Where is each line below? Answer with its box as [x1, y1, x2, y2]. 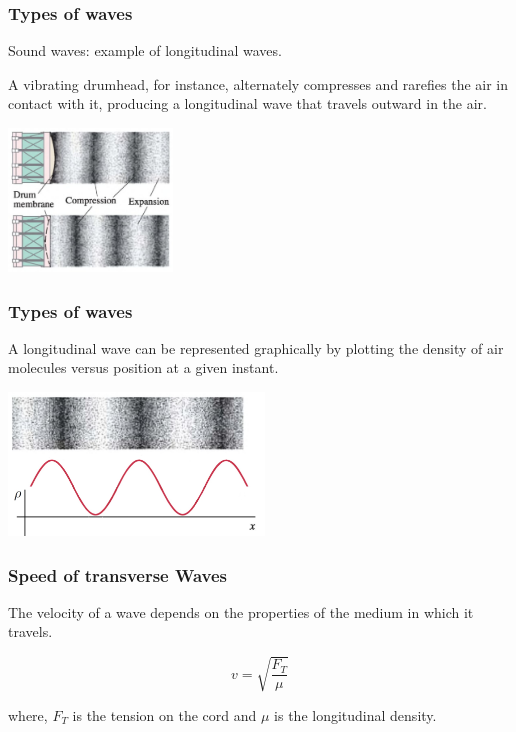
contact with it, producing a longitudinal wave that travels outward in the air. [8, 93, 487, 114]
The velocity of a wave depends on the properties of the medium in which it [8, 601, 474, 622]
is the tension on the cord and [72, 704, 257, 725]
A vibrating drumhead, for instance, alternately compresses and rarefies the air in [8, 73, 509, 94]
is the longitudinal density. [274, 704, 437, 725]
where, [8, 704, 48, 725]
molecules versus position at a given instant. [8, 357, 279, 378]
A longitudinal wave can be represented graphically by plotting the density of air [8, 337, 504, 358]
